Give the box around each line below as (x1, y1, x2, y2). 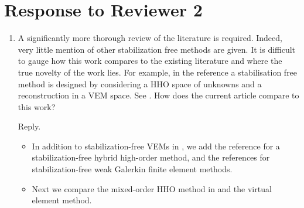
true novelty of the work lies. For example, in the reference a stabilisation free (18, 66, 298, 78)
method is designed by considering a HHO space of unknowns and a (18, 77, 262, 90)
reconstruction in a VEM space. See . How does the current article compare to (18, 89, 299, 101)
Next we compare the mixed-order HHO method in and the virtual (32, 182, 272, 195)
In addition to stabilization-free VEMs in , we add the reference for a (32, 139, 280, 152)
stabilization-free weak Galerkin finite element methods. (32, 163, 233, 175)
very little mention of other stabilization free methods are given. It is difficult (18, 43, 296, 55)
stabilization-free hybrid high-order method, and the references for (32, 151, 270, 163)
